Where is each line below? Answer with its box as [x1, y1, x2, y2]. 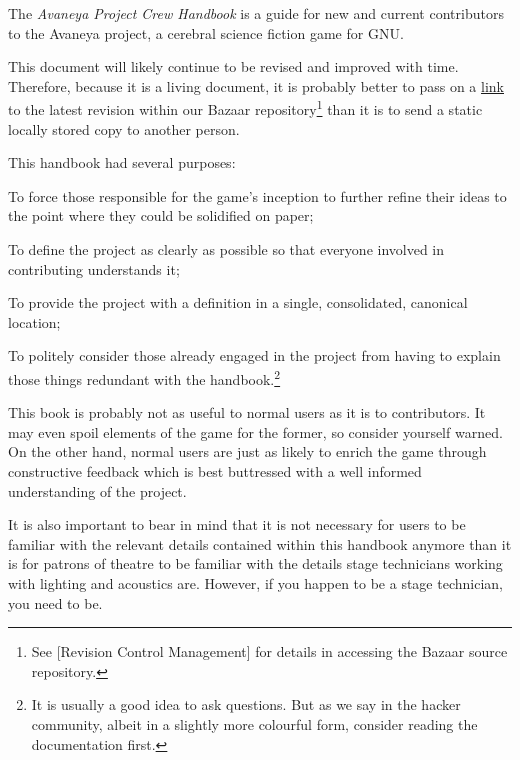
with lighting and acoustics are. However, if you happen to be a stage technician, [8, 572, 503, 593]
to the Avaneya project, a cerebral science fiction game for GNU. [8, 22, 404, 43]
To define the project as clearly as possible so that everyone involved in [8, 239, 445, 259]
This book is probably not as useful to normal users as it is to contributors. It [8, 402, 486, 423]
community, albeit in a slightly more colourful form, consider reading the [31, 713, 478, 734]
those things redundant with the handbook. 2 [8, 365, 281, 389]
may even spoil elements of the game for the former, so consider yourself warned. [8, 421, 503, 442]
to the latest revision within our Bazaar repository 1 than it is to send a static [8, 96, 483, 120]
